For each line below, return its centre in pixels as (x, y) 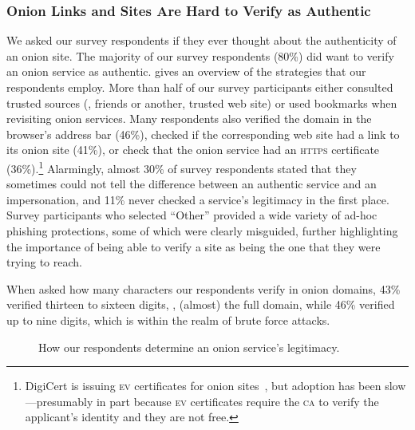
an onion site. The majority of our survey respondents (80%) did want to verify (200, 55)
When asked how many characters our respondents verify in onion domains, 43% (204, 288)
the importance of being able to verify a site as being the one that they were (194, 246)
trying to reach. (44, 262)
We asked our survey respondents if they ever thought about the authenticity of (202, 40)
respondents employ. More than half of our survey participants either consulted (200, 87)
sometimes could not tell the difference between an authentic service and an (192, 184)
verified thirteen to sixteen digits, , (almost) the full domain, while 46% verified (201, 304)
